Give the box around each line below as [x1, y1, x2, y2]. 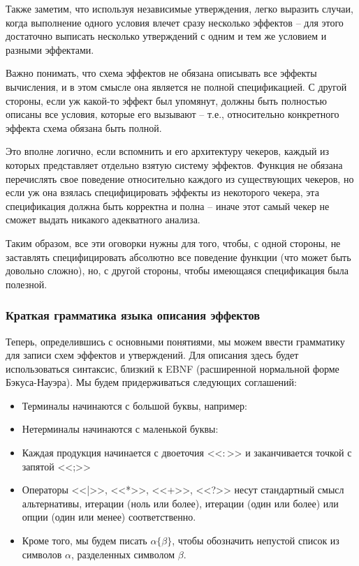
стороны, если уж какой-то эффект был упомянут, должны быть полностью [6, 93, 327, 107]
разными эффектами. [6, 42, 94, 57]
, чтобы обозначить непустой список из [172, 533, 339, 548]
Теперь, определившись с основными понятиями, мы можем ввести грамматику [6, 334, 345, 348]
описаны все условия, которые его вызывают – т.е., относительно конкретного [6, 107, 339, 121]
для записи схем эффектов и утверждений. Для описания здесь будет [6, 348, 299, 362]
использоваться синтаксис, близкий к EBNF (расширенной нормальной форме [6, 361, 339, 375]
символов [22, 546, 62, 561]
